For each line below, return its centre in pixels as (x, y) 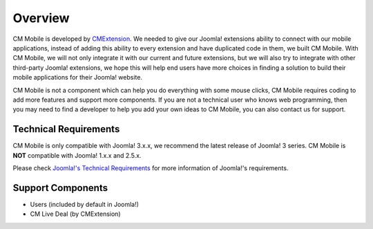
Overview (41, 18)
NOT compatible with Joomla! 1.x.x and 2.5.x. (77, 155)
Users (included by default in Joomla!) (85, 204)
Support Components (60, 188)
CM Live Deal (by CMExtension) (75, 214)
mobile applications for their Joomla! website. (78, 77)
